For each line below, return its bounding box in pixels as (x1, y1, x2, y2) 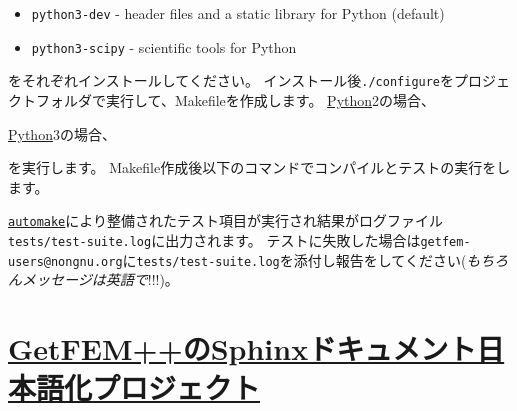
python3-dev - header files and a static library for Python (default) (31, 3, 445, 23)
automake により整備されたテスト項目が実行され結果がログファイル (8, 210, 443, 231)
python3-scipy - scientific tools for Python (31, 36, 297, 57)
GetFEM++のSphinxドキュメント (8, 328, 477, 369)
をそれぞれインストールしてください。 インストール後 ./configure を (8, 70, 455, 91)
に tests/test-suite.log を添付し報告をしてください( (122, 249, 467, 270)
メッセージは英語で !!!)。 (21, 269, 179, 290)
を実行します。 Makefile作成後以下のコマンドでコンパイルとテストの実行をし (8, 157, 511, 178)
